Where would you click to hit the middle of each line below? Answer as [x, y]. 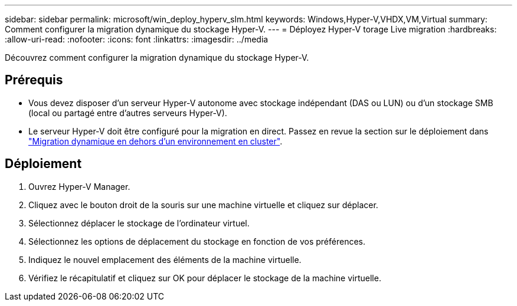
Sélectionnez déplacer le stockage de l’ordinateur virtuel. [139, 223]
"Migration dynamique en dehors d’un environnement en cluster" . [156, 141]
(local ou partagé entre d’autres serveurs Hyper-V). [128, 113]
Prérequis [34, 80]
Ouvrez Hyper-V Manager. [79, 186]
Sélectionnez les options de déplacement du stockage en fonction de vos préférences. [197, 241]
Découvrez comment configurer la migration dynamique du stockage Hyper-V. [157, 57]
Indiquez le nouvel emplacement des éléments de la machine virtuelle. [165, 259]
